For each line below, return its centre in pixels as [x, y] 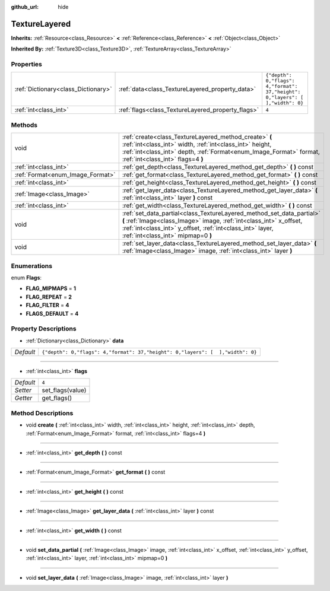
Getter [23, 398]
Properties [27, 64]
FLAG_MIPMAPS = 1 [51, 288]
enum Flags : [26, 277]
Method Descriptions [42, 413]
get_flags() [57, 398]
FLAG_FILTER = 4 [47, 305]
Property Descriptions [44, 329]
